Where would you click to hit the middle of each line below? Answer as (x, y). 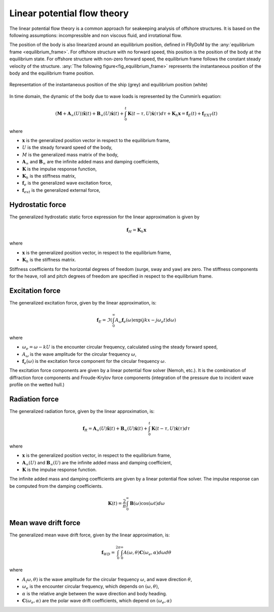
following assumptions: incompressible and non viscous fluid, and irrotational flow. (96, 35)
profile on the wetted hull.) (37, 385)
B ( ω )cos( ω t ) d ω (147, 503)
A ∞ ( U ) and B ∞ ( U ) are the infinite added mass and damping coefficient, (97, 463)
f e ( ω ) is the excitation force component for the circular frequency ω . (94, 362)
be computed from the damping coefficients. (56, 486)
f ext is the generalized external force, (61, 191)
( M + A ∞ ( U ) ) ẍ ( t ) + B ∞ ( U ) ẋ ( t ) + (90, 114)
